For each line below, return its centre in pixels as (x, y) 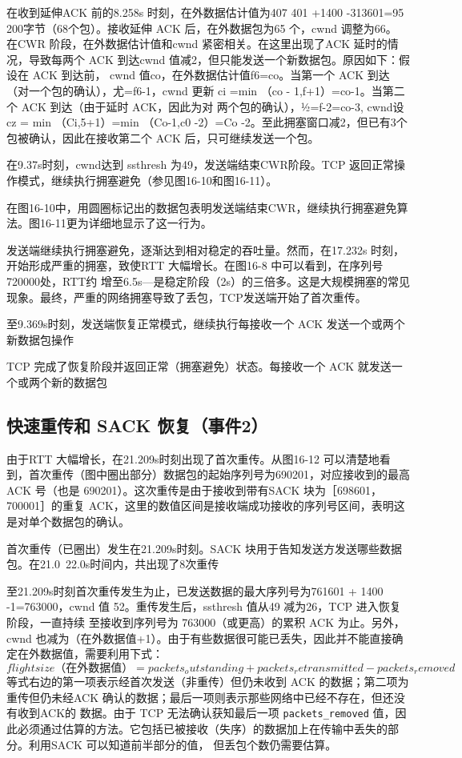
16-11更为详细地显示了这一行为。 (126, 223)
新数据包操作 (40, 339)
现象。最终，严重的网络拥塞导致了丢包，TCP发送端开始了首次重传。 (187, 297)
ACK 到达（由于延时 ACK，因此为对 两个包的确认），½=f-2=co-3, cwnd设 (213, 106)
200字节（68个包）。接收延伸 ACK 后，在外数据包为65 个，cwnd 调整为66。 (202, 28)
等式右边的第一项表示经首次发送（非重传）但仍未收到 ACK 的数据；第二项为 (208, 682)
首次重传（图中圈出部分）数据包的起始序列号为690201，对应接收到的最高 (219, 474)
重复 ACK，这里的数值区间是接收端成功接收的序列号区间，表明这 (233, 505)
